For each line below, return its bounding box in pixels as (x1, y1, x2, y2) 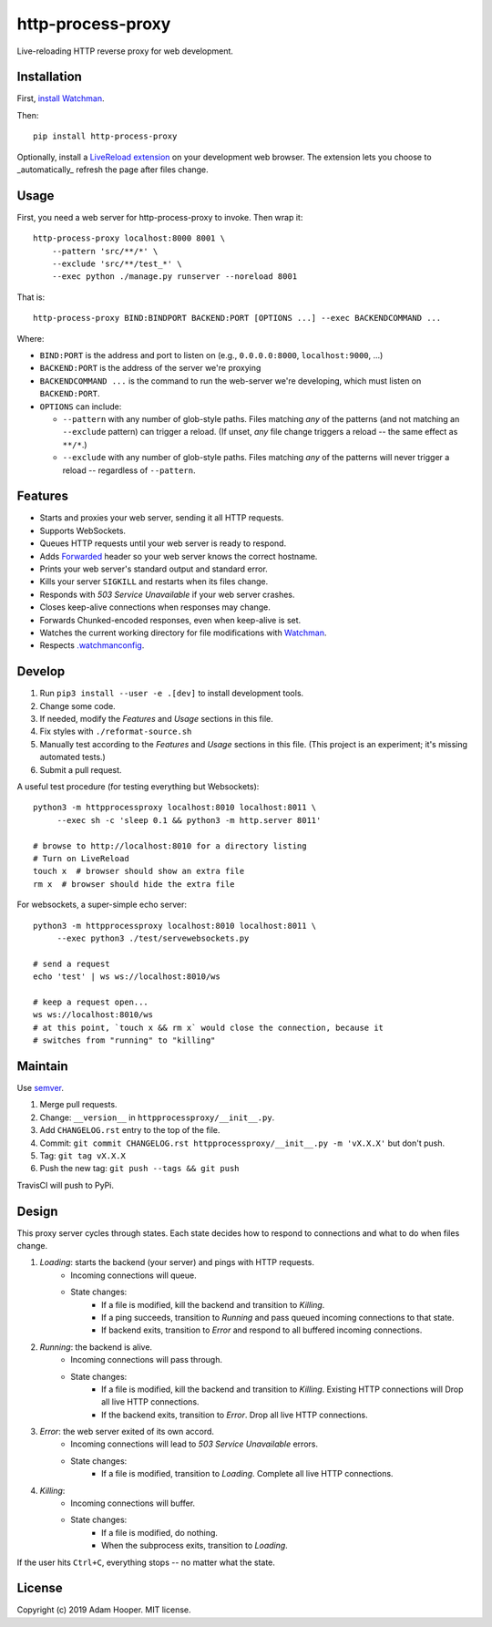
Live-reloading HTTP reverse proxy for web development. (16, 46, 234, 57)
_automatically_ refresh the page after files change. (16, 164, 209, 175)
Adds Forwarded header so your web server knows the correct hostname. (39, 551, 318, 561)
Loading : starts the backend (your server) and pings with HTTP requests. (39, 1257, 314, 1268)
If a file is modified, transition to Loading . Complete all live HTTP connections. (101, 1468, 394, 1479)
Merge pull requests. (39, 1099, 118, 1110)
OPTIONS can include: (39, 401, 122, 412)
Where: (16, 333, 45, 344)
